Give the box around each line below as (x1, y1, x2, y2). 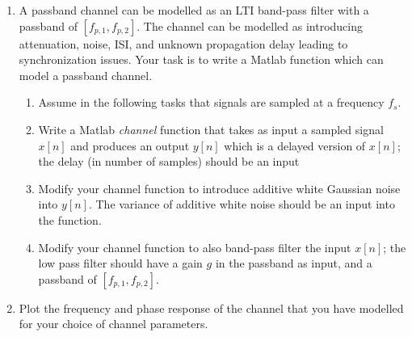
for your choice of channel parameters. (19, 315, 208, 332)
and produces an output (70, 137, 190, 154)
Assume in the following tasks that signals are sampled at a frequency (38, 94, 385, 111)
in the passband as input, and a (215, 255, 372, 272)
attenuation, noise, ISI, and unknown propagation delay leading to (19, 35, 348, 52)
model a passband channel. (19, 66, 153, 83)
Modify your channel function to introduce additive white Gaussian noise (38, 179, 401, 196)
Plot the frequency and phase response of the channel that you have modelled (19, 299, 404, 316)
